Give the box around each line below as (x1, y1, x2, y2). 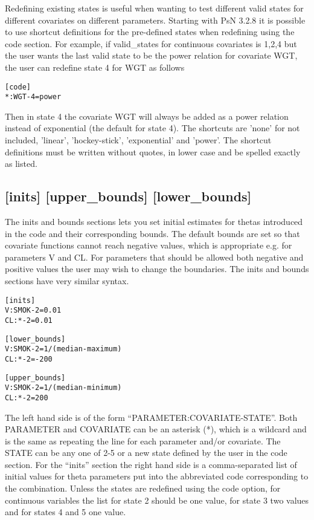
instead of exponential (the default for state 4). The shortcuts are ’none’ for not (5, 122, 300, 134)
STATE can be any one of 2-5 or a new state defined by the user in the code (5, 446, 287, 459)
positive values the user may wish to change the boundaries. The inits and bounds (5, 262, 309, 275)
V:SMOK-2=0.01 (5, 306, 62, 315)
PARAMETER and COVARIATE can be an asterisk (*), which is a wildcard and (5, 423, 307, 435)
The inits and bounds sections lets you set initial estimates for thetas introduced (5, 215, 303, 228)
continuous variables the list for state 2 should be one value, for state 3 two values (5, 493, 309, 506)
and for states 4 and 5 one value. (5, 505, 126, 518)
